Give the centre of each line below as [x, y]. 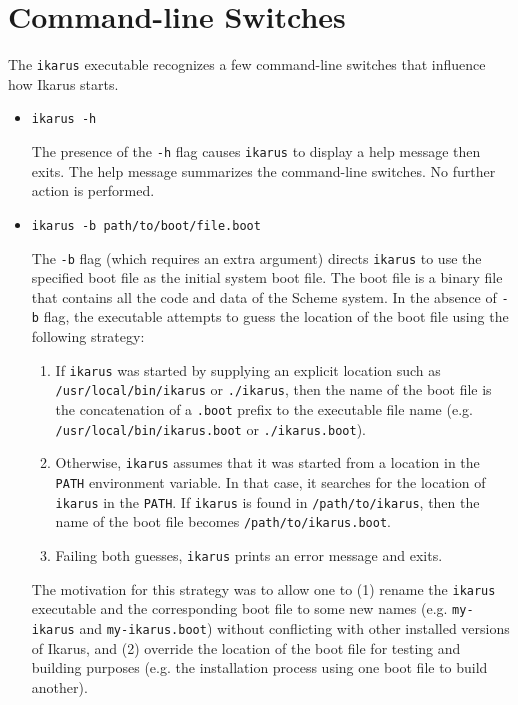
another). [59, 686]
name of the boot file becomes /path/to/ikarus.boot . [223, 521]
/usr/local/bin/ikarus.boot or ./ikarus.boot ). [210, 428]
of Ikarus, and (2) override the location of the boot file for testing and [246, 647]
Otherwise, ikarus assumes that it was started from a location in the [267, 462]
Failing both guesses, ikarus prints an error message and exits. [249, 554]
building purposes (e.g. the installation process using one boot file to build [259, 667]
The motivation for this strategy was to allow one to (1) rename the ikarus [263, 588]
